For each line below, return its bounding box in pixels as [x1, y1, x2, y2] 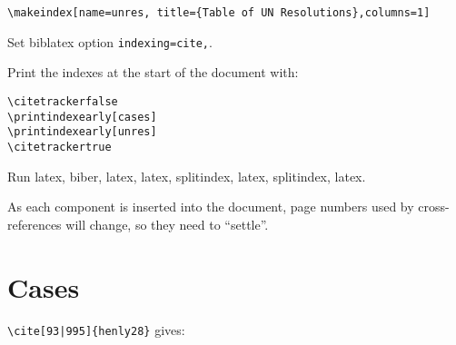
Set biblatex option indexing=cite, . [7, 32, 213, 51]
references [7, 214, 62, 233]
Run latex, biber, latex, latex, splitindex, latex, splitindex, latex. [7, 166, 366, 185]
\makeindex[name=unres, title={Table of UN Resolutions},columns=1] [7, 6, 431, 19]
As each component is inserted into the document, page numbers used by [7, 197, 414, 216]
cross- [418, 197, 450, 216]
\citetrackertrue [7, 140, 112, 153]
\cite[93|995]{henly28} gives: [7, 320, 185, 340]
